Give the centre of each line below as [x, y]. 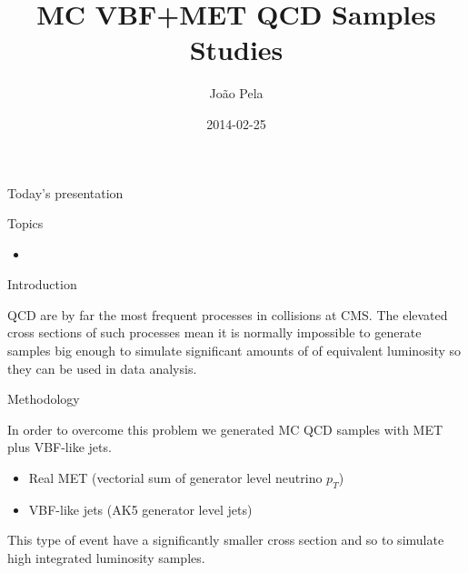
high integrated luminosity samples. [106, 558]
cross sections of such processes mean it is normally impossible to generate [214, 332]
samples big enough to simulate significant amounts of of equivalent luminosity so [234, 351]
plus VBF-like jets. [60, 447]
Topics [25, 223]
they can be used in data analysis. [102, 368]
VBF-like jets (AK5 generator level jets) [140, 509]
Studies [236, 50]
